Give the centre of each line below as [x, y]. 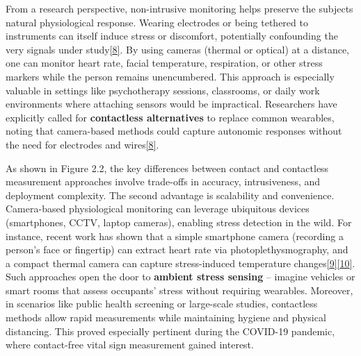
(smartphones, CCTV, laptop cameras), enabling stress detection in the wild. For [179, 222]
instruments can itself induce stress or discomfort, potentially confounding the [172, 36]
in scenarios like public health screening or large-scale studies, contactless [162, 304]
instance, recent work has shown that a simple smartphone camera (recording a [175, 236]
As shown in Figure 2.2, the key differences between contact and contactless [167, 168]
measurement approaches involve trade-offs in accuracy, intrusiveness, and [163, 181]
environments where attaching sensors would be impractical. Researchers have [171, 104]
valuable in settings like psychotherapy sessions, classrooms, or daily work [163, 90]
